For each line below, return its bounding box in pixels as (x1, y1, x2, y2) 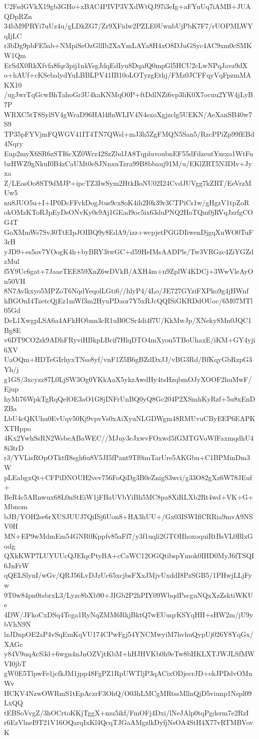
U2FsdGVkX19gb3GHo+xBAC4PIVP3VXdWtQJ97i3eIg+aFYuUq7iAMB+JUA (4, 1, 251, 11)
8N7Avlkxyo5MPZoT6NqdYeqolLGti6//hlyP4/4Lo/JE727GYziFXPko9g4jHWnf (4, 285, 249, 296)
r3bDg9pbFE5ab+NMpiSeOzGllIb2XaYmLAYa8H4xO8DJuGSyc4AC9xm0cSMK (4, 40, 252, 51)
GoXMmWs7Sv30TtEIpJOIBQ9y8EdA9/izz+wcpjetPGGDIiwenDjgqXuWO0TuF (4, 226, 254, 237)
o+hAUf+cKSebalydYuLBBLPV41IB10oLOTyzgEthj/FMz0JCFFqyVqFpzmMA (4, 70, 252, 80)
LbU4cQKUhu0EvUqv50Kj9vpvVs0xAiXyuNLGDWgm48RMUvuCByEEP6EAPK (4, 413, 256, 423)
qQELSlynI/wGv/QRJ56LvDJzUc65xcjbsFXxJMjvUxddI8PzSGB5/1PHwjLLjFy (4, 570, 252, 580)
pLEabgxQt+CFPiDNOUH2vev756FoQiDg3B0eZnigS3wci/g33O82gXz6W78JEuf (4, 472, 253, 482)
